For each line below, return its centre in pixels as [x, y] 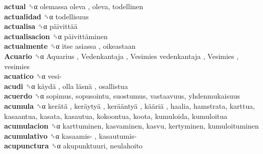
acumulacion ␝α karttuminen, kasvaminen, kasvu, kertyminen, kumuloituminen [131, 126]
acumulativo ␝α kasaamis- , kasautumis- [70, 135]
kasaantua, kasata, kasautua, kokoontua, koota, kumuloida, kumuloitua [116, 116]
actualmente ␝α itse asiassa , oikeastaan [70, 46]
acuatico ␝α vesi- [33, 76]
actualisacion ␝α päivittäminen [56, 36]
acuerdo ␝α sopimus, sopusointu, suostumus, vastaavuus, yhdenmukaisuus [122, 96]
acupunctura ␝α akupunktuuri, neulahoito [74, 146]
